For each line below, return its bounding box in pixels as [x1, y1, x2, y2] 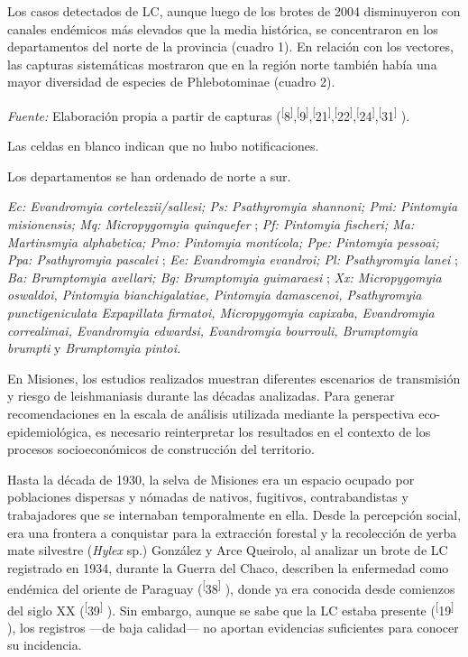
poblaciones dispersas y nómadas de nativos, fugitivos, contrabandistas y [7, 487, 408, 506]
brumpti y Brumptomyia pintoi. [7, 338, 181, 357]
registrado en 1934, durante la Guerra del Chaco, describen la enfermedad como [7, 558, 449, 577]
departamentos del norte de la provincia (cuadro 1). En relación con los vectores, [7, 37, 454, 56]
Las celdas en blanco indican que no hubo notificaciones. [7, 136, 319, 155]
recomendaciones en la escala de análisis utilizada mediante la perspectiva [7, 403, 415, 422]
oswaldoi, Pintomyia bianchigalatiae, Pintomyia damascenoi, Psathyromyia [7, 285, 422, 304]
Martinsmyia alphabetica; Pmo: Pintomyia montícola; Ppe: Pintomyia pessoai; [7, 232, 439, 251]
